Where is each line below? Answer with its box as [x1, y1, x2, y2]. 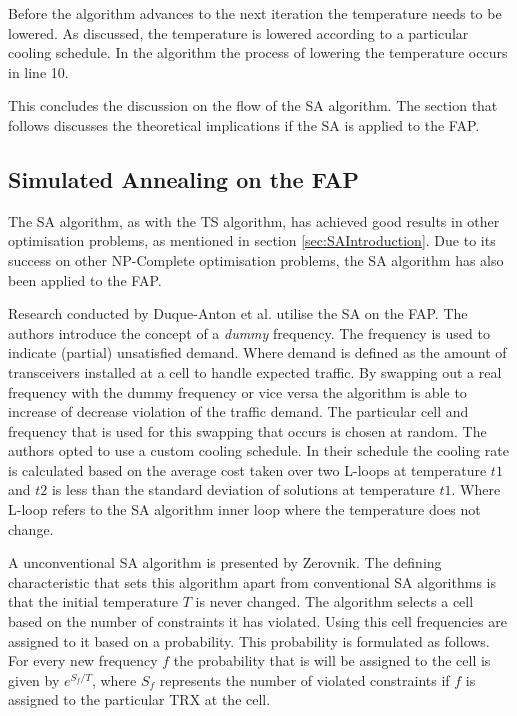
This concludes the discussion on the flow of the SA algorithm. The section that [8, 95, 498, 116]
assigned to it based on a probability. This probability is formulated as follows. [8, 630, 490, 651]
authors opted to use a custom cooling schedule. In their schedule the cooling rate [8, 440, 509, 461]
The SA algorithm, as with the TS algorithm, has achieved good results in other [8, 210, 500, 231]
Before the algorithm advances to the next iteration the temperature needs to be [8, 3, 502, 23]
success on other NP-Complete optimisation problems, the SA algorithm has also [8, 249, 504, 270]
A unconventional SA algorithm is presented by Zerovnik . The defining [8, 552, 442, 573]
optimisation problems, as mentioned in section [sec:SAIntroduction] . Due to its [8, 230, 496, 251]
